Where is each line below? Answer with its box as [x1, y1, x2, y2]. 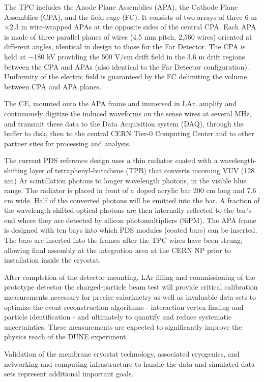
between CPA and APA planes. [4, 81, 102, 91]
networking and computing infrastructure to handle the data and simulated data [4, 358, 255, 369]
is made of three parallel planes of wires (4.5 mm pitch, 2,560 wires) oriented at [4, 31, 252, 42]
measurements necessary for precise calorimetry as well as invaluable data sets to [4, 292, 256, 302]
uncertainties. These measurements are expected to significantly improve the [4, 321, 242, 332]
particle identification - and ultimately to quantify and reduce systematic [4, 311, 232, 322]
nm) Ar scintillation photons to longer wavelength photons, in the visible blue [4, 175, 247, 185]
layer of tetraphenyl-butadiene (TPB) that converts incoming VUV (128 [30, 165, 255, 175]
